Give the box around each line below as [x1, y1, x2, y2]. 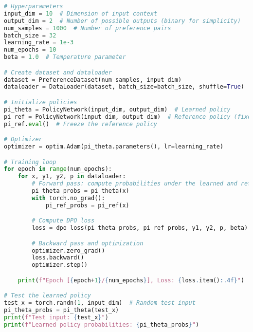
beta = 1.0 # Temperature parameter [4, 54, 126, 61]
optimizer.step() [32, 261, 88, 269]
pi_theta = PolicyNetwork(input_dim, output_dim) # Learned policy [4, 106, 231, 113]
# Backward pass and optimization [32, 240, 144, 247]
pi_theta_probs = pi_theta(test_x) [4, 307, 119, 314]
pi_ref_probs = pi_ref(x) [45, 202, 129, 209]
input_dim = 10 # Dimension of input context [4, 10, 158, 17]
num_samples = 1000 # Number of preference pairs [4, 24, 171, 32]
